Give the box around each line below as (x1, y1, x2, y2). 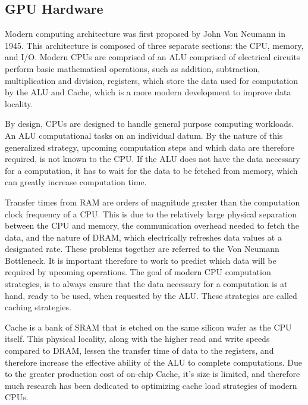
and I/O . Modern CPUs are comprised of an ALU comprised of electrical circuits (5, 51, 300, 63)
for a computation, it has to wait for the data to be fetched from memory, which (5, 164, 298, 176)
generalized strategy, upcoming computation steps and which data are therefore (5, 141, 294, 153)
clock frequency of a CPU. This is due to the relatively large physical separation (5, 207, 297, 220)
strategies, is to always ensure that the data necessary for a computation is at (5, 278, 288, 290)
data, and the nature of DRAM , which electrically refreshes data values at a (5, 230, 282, 243)
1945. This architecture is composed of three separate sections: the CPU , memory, (5, 39, 304, 51)
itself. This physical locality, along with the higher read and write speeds (5, 332, 270, 345)
